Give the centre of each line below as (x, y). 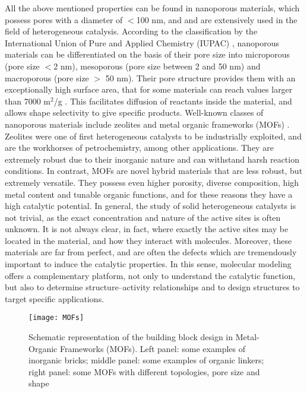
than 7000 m (28, 101)
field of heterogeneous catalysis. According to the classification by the (131, 31)
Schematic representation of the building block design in (131, 337)
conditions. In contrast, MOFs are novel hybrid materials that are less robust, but (154, 171)
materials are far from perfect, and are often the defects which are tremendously (151, 252)
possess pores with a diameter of (64, 19)
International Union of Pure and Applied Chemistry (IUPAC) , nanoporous (142, 42)
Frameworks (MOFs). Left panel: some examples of (152, 348)
